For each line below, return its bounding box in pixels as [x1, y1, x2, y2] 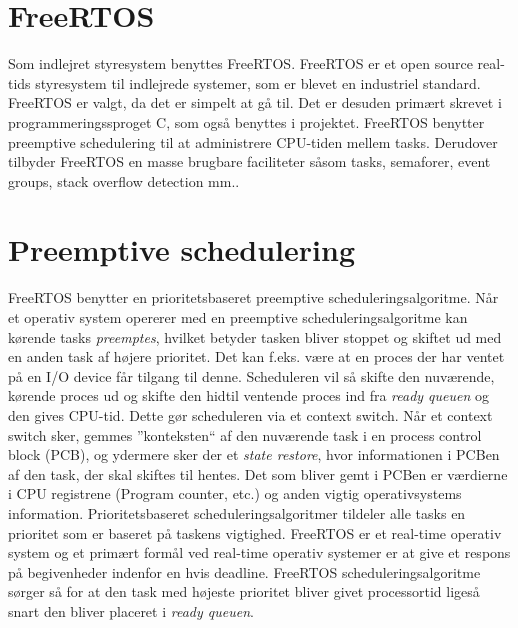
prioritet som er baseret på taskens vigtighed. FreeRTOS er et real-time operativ [8, 522, 502, 543]
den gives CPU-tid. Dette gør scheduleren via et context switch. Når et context [8, 404, 493, 425]
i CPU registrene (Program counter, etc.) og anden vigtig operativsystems [8, 483, 462, 504]
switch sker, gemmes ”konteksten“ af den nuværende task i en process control [8, 424, 482, 445]
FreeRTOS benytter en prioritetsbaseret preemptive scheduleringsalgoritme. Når [8, 287, 499, 308]
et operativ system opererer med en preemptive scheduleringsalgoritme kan [8, 307, 468, 327]
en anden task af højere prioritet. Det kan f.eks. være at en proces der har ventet [8, 346, 505, 367]
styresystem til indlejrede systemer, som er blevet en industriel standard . [35, 72, 481, 93]
